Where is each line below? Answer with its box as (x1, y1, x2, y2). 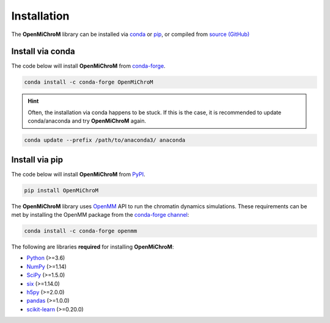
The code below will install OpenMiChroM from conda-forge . (11, 62, 166, 70)
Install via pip (11, 154, 64, 165)
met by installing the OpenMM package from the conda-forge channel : (11, 211, 189, 219)
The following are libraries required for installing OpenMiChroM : (11, 243, 174, 250)
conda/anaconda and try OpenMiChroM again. (28, 117, 147, 125)
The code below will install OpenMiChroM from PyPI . (11, 170, 145, 178)
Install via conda (11, 46, 76, 57)
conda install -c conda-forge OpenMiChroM (24, 79, 153, 85)
